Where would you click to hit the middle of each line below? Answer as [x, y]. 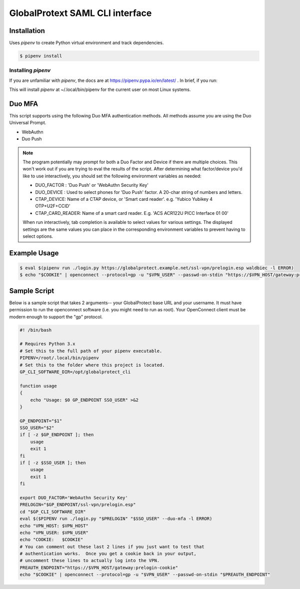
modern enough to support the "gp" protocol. [56, 317]
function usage [38, 386]
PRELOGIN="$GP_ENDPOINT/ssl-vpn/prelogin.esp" [78, 505]
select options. [38, 236]
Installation [27, 31]
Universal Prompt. [28, 123]
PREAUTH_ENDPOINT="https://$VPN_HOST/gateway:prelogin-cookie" [99, 568]
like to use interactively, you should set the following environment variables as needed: [112, 176]
